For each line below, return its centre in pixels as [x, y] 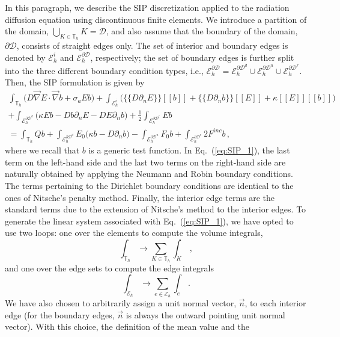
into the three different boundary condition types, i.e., [104, 70]
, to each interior [275, 302]
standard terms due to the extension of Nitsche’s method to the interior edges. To [156, 209]
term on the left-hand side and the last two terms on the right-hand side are [145, 162]
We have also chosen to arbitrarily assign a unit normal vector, [121, 302]
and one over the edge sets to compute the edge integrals [109, 267]
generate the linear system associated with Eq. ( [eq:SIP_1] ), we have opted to [149, 221]
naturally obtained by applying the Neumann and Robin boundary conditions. [149, 174]
